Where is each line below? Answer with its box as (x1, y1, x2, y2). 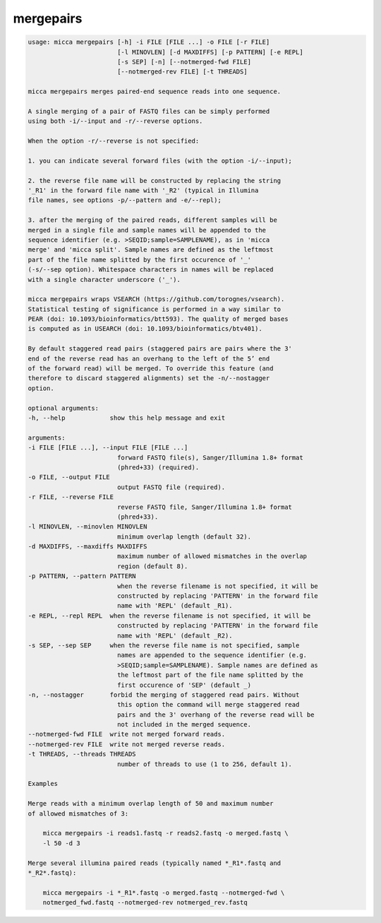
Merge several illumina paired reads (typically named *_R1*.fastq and (28, 859, 282, 867)
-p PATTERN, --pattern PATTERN (28, 572, 137, 580)
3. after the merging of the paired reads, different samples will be (28, 216, 278, 224)
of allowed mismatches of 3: (28, 809, 129, 818)
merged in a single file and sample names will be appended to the (28, 226, 267, 234)
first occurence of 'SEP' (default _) (116, 681, 252, 689)
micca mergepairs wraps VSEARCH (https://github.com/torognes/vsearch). (28, 295, 285, 303)
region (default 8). (116, 562, 188, 570)
